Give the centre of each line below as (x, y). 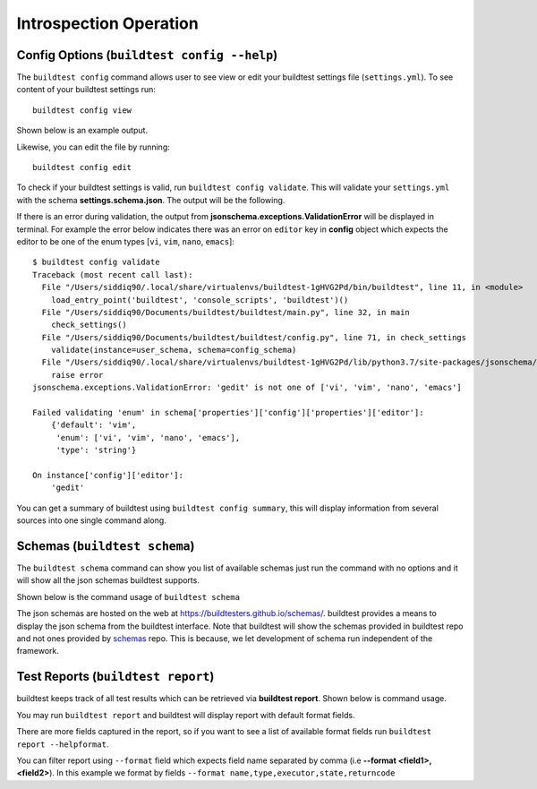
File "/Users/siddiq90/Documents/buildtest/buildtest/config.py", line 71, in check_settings (254, 337)
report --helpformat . (63, 744)
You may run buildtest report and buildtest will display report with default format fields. (186, 715)
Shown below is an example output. (82, 131)
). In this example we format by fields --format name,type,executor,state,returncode (222, 773)
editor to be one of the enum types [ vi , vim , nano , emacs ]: (125, 241)
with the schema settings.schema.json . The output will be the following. (151, 200)
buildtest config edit (82, 167)
